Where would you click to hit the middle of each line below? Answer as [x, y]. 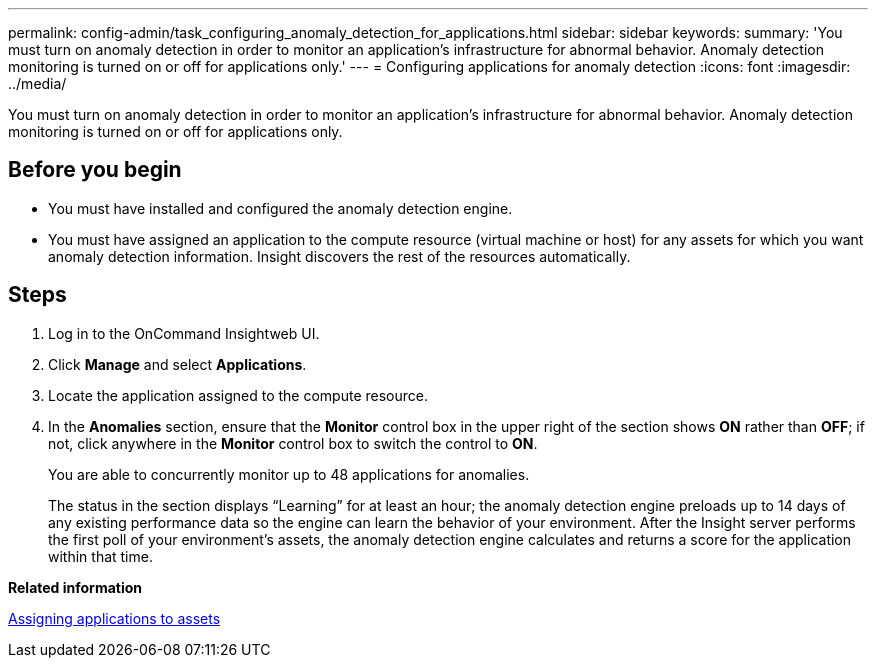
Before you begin [95, 170]
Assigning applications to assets [114, 618]
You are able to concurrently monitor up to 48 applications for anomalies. [289, 474]
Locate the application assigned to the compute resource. [238, 395]
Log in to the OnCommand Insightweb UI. [184, 333]
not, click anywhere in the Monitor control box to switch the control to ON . [293, 443]
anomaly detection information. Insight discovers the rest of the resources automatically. [339, 256]
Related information [75, 587]
